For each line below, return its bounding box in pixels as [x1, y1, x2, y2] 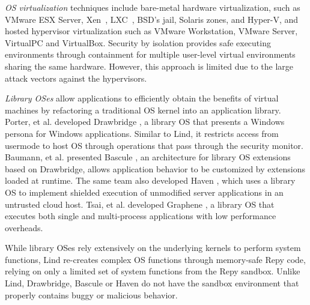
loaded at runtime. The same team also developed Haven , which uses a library [5, 174, 296, 187]
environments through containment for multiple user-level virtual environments [5, 48, 296, 61]
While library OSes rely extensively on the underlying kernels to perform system [5, 241, 301, 254]
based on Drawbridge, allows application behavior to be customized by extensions [5, 162, 306, 175]
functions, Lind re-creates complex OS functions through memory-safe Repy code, [5, 253, 306, 265]
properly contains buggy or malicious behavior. [5, 288, 178, 301]
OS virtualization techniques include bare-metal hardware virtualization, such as [5, 1, 300, 13]
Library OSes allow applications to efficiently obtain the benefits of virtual [5, 92, 279, 104]
